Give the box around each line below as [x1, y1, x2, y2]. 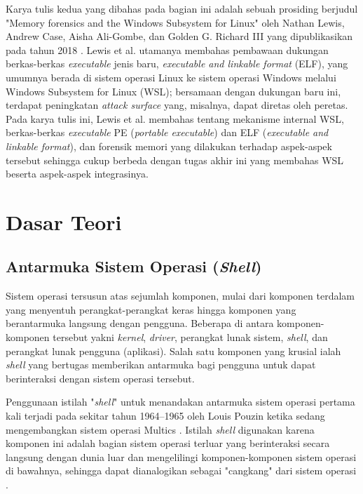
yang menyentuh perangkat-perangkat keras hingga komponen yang [6, 302, 296, 316]
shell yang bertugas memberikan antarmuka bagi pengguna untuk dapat [6, 357, 316, 372]
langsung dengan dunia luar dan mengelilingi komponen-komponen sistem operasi [6, 449, 357, 464]
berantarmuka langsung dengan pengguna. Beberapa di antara [6, 316, 274, 331]
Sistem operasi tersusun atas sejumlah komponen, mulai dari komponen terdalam [6, 288, 355, 303]
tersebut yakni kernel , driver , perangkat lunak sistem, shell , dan [53, 330, 328, 345]
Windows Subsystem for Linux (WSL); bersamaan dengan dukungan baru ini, [6, 84, 341, 98]
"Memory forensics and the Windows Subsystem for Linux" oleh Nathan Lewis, [6, 15, 345, 29]
